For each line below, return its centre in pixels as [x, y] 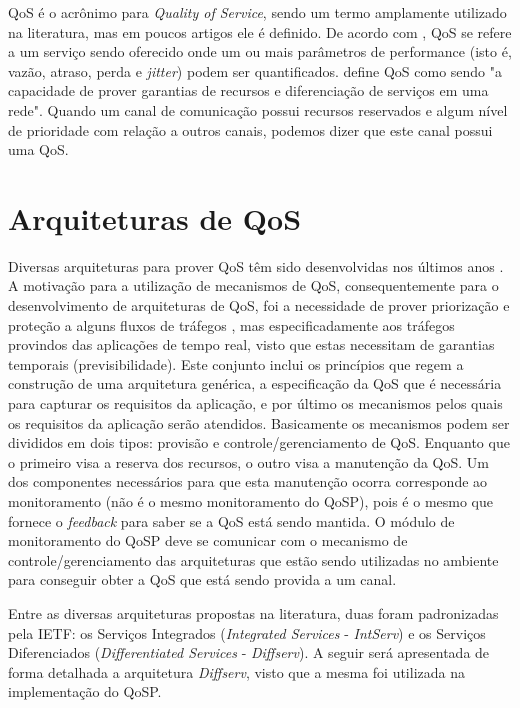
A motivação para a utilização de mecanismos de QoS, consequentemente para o [253, 285]
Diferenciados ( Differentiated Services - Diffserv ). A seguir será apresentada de [249, 652]
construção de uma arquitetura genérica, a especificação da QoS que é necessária [255, 383]
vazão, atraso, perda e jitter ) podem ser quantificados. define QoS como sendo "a [255, 70]
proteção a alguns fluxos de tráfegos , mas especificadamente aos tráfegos [231, 324]
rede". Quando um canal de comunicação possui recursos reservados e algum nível [258, 109]
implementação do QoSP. [85, 691]
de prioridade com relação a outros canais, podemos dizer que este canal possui [250, 129]
